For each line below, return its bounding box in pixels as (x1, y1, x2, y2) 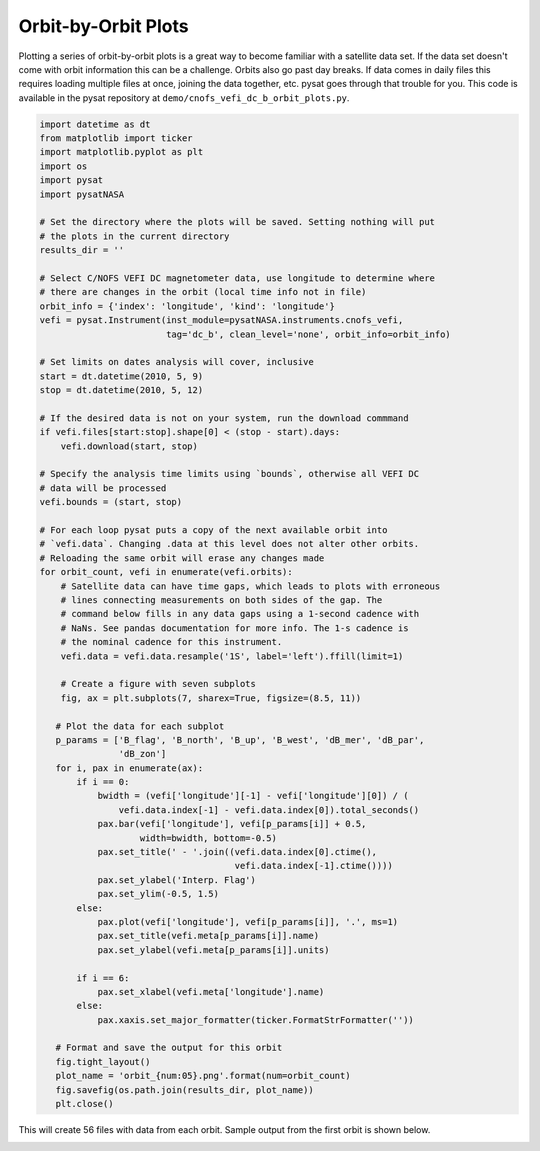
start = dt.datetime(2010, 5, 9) (39, 370, 204, 382)
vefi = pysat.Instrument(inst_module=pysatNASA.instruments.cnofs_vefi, (39, 315, 404, 326)
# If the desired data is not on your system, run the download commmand (39, 412, 409, 424)
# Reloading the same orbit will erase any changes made (39, 552, 325, 564)
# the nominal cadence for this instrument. (60, 636, 283, 648)
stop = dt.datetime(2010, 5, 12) (39, 385, 204, 396)
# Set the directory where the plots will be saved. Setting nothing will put (39, 216, 435, 228)
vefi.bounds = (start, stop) (39, 496, 183, 508)
